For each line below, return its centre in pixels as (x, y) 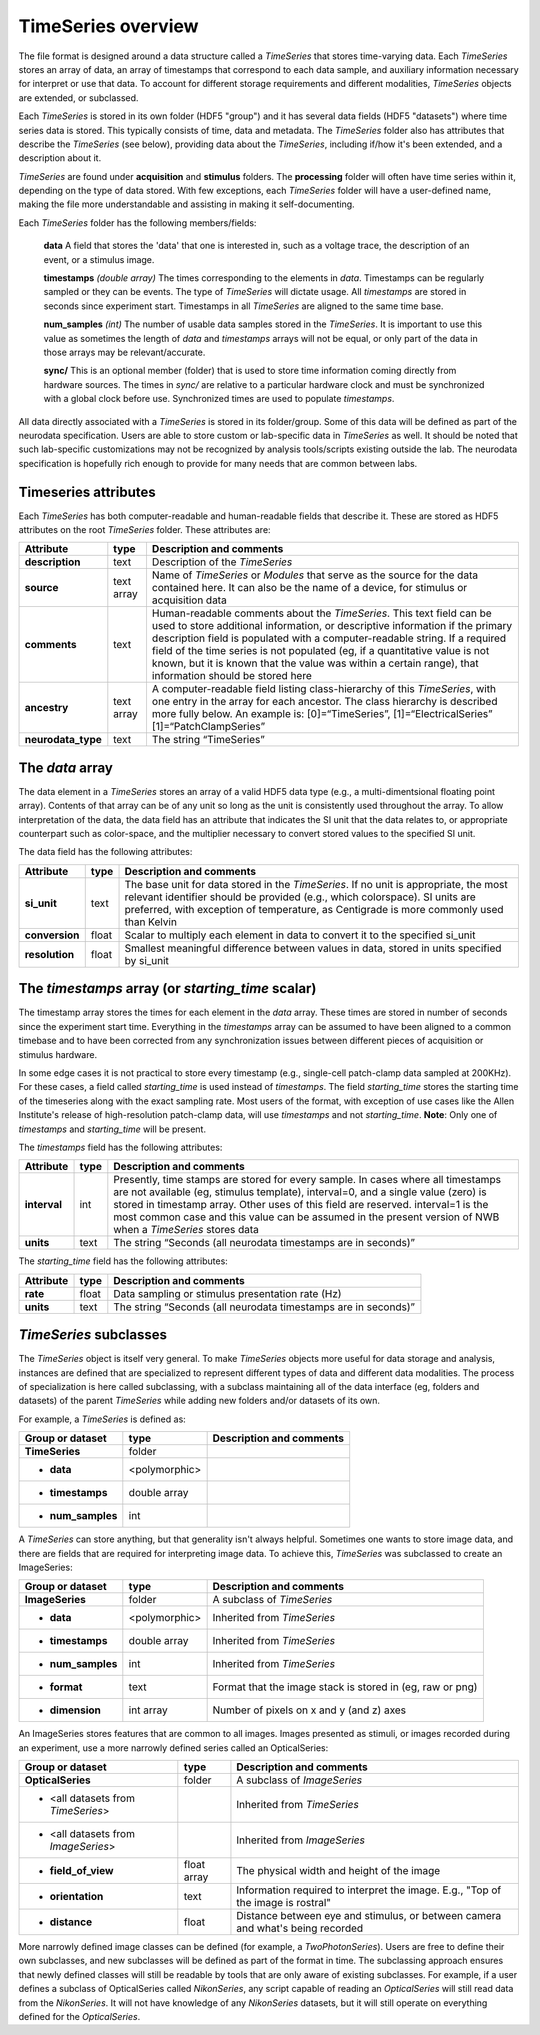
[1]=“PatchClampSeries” (208, 727)
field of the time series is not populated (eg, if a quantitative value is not (320, 651)
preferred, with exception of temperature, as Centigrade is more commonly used (314, 909)
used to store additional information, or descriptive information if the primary (332, 626)
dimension (75, 1710)
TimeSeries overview (108, 26)
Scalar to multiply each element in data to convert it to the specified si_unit (300, 935)
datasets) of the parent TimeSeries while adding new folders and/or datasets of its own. (199, 1401)
